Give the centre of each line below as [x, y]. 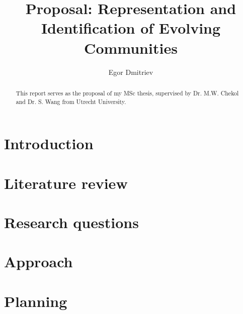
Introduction [49, 143]
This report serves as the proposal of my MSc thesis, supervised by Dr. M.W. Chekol [127, 93]
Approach [38, 261]
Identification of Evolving [131, 28]
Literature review [66, 183]
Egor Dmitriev [131, 72]
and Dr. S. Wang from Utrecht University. [71, 101]
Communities [131, 47]
